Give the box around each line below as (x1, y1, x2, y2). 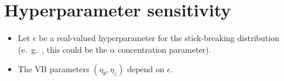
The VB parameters (18, 63, 90, 75)
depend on (127, 63, 165, 75)
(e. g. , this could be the (18, 43, 107, 55)
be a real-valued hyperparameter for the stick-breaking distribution (39, 32, 279, 44)
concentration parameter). (118, 43, 211, 55)
